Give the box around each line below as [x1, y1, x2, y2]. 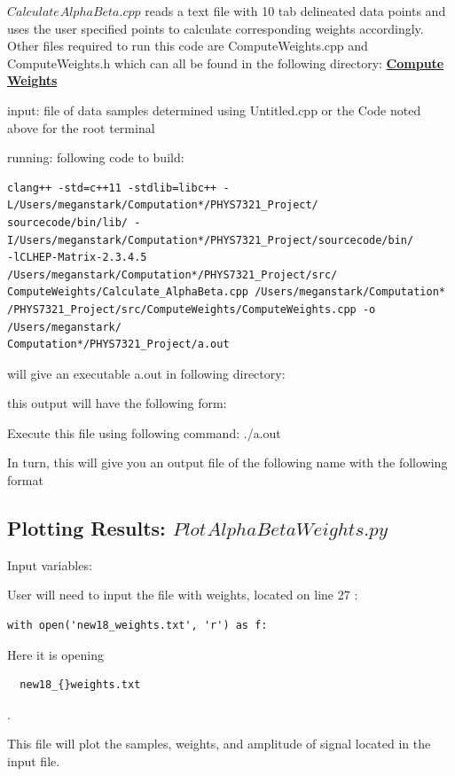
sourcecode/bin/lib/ [7, 216, 129, 229]
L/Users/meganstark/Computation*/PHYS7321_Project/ [7, 199, 318, 212]
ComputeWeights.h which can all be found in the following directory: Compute [7, 53, 444, 72]
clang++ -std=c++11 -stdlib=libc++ [7, 181, 217, 194]
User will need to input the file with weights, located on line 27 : [7, 585, 358, 604]
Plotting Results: [7, 514, 166, 542]
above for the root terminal [7, 118, 155, 137]
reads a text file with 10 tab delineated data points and [145, 2, 446, 20]
